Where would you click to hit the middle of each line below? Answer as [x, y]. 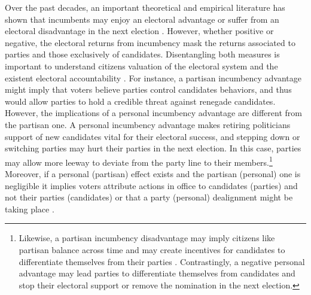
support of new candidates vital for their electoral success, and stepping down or [153, 136]
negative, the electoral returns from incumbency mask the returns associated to [150, 42]
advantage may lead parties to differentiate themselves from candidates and [157, 273]
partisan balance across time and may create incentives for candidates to [152, 249]
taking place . [30, 209]
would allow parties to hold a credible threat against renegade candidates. [140, 101]
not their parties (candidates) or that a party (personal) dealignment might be [149, 197]
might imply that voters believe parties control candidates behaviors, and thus [148, 89]
